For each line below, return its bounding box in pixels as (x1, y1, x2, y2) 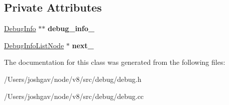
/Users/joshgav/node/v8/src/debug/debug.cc (4, 90, 144, 101)
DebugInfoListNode (4, 40, 64, 50)
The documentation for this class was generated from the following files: (4, 57, 225, 67)
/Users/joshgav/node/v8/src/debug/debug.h (4, 73, 142, 84)
